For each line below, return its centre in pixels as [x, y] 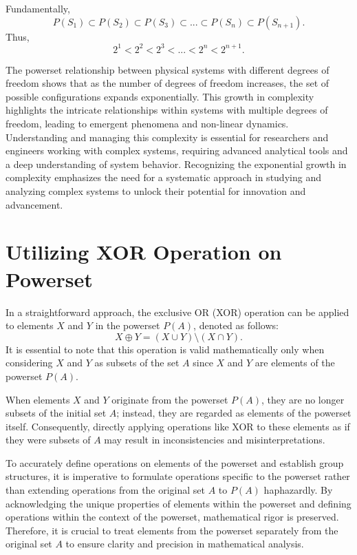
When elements [38, 399]
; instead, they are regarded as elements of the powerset [234, 413]
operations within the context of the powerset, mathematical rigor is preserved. [172, 517]
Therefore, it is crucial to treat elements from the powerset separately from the [172, 530]
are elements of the [295, 363]
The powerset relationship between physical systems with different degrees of [167, 69]
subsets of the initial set [56, 413]
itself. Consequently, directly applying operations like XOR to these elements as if [178, 426]
